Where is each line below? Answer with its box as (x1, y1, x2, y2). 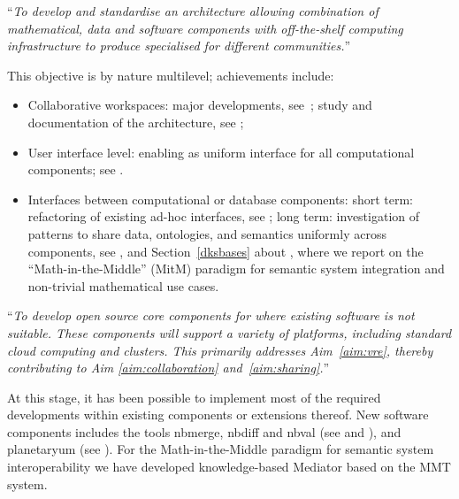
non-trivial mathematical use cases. (27, 276, 219, 295)
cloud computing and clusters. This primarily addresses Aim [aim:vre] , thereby (7, 341, 433, 359)
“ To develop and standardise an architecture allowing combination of (7, 2, 379, 19)
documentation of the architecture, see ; (27, 112, 244, 131)
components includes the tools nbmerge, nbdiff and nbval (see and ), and (7, 422, 402, 441)
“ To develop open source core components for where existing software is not (7, 306, 415, 325)
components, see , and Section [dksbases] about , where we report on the (27, 242, 424, 260)
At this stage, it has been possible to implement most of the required (7, 388, 381, 406)
